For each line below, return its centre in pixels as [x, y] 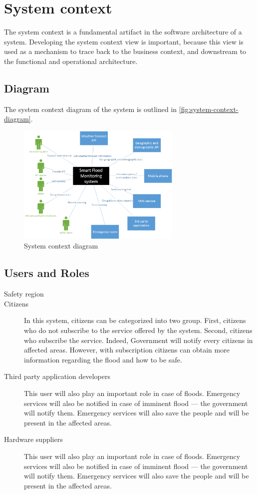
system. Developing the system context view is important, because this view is [124, 41]
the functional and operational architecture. [71, 61]
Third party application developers [57, 376]
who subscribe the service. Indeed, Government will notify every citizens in [138, 340]
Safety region [24, 294]
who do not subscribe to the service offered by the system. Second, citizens [138, 330]
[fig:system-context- [209, 109]
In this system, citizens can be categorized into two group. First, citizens [135, 320]
